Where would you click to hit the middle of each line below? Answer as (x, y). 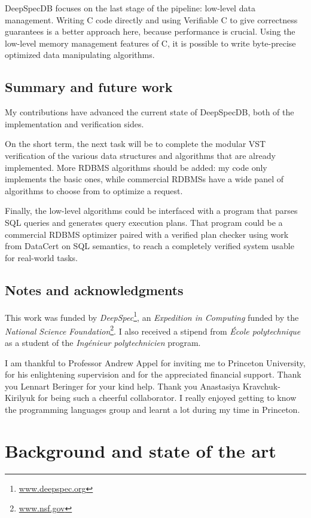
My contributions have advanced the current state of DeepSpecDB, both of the (150, 112)
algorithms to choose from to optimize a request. (94, 190)
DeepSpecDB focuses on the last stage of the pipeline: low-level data (130, 8)
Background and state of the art (141, 450)
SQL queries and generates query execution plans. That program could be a (144, 222)
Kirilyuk (20, 398)
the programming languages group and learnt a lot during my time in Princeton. (153, 409)
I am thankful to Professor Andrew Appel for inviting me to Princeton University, (155, 362)
